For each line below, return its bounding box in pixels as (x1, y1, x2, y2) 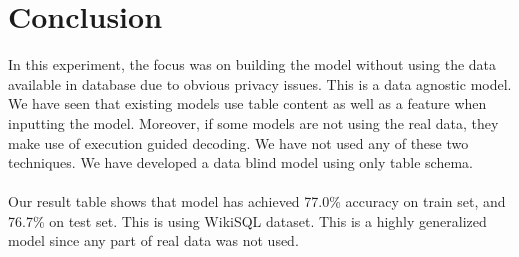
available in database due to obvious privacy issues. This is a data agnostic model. (8, 73, 512, 94)
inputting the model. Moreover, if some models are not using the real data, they (8, 112, 499, 133)
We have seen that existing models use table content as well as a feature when (8, 93, 487, 114)
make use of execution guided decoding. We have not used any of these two (8, 132, 469, 153)
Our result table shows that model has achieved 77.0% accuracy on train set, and (8, 191, 506, 212)
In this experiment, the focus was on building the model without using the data (8, 54, 497, 75)
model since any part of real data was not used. (8, 230, 299, 251)
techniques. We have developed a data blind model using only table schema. (8, 152, 473, 173)
